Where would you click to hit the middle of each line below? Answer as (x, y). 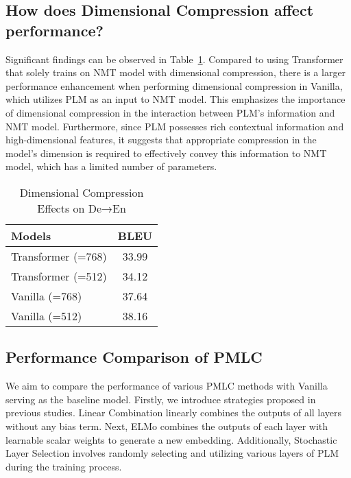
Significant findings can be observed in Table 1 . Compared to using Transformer (174, 59)
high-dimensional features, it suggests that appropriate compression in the (161, 140)
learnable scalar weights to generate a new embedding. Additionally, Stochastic (171, 439)
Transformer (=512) (59, 276)
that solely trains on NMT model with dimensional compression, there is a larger (176, 72)
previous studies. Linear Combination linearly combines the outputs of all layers (174, 413)
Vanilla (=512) (47, 315)
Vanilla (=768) (47, 296)
